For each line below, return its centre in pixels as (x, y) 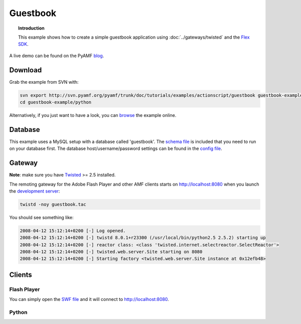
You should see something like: (41, 217)
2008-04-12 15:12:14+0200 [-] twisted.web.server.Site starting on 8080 (111, 252)
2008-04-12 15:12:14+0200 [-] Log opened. (73, 230)
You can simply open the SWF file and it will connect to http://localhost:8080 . (89, 299)
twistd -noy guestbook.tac (53, 204)
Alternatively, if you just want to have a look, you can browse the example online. (93, 115)
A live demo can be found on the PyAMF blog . (57, 56)
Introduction (31, 28)
